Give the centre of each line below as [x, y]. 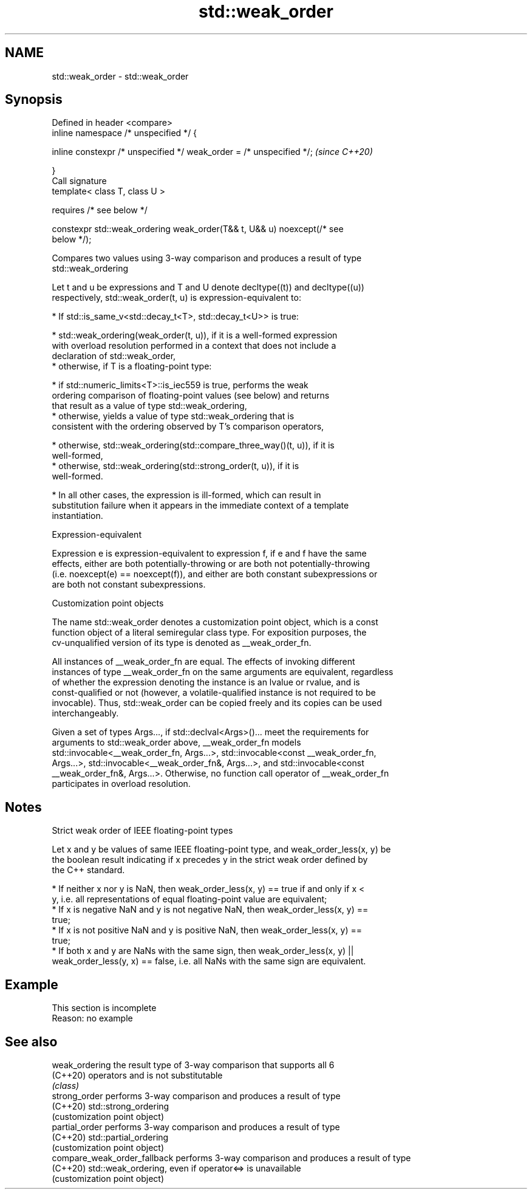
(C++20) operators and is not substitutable [137, 1075]
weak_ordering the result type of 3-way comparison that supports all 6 [193, 1065]
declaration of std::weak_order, [114, 356]
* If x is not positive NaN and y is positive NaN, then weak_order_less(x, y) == [207, 930]
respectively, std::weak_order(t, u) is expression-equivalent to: [176, 298]
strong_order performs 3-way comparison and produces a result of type [196, 1096]
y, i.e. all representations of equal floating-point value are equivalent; [189, 899]
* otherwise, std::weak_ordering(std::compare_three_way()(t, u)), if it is [193, 445]
